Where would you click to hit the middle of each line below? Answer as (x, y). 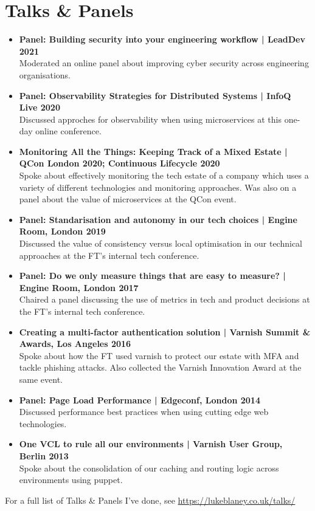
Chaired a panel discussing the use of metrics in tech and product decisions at (164, 299)
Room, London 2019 (62, 231)
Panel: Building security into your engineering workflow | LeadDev (162, 39)
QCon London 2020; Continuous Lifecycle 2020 (119, 163)
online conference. (68, 131)
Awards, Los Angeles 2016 (75, 344)
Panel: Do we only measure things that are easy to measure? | (152, 276)
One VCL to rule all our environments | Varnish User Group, (151, 444)
